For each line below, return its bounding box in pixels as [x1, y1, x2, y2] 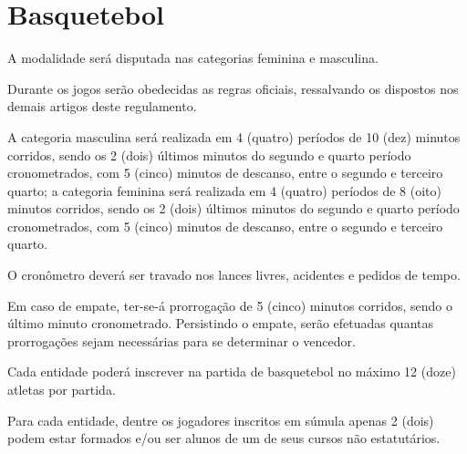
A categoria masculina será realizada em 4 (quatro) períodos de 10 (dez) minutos [7, 127, 461, 146]
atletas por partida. [7, 380, 116, 399]
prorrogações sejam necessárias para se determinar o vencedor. [7, 331, 356, 350]
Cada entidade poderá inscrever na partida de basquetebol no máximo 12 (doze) [7, 362, 456, 381]
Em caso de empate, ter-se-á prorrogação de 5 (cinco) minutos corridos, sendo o [7, 295, 453, 315]
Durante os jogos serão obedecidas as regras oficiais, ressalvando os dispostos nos [7, 78, 459, 98]
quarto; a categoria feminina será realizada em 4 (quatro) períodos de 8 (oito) [7, 181, 441, 200]
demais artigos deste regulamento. [7, 97, 197, 116]
